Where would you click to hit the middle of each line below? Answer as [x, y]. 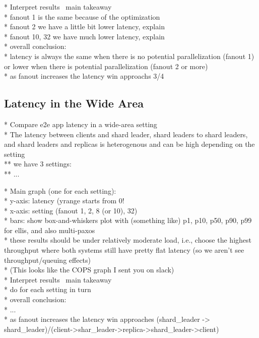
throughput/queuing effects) [48, 260]
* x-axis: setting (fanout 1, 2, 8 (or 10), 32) [71, 210]
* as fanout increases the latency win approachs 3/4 [84, 76]
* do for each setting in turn [48, 289]
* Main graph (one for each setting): [60, 190]
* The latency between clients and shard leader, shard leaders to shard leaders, [126, 134]
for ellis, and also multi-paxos [50, 230]
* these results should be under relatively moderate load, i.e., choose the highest [128, 240]
